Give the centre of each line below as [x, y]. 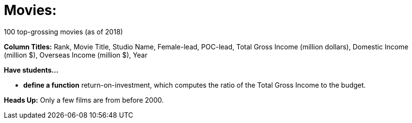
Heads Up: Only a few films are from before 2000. [84, 100]
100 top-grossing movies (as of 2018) [63, 31]
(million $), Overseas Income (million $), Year [76, 55]
